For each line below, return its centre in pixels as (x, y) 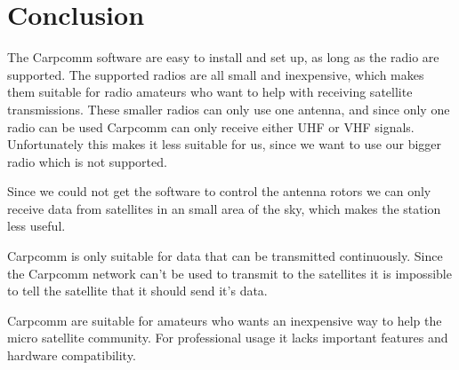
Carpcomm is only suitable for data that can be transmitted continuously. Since (225, 256)
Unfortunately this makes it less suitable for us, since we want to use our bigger (225, 144)
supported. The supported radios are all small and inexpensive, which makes (216, 74)
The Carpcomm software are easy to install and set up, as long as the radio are (223, 57)
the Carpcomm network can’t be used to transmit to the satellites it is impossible (229, 273)
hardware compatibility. (72, 355)
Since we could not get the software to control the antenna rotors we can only (219, 191)
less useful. (36, 226)
